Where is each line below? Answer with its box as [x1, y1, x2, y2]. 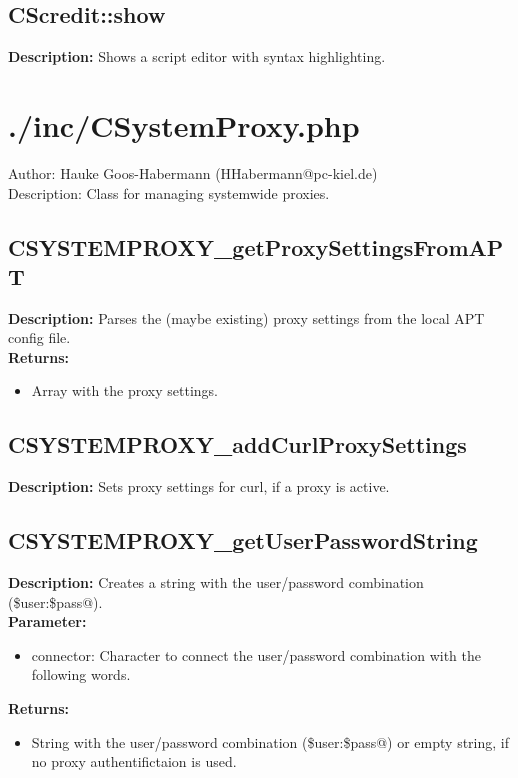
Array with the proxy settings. [31, 380, 218, 401]
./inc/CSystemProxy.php [8, 104, 360, 145]
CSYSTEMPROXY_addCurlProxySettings [8, 429, 467, 460]
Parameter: [8, 611, 87, 632]
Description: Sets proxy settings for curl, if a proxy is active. [8, 476, 390, 497]
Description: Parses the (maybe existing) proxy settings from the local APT [8, 307, 485, 328]
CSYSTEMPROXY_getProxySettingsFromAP [8, 231, 504, 262]
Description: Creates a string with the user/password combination [8, 572, 424, 593]
